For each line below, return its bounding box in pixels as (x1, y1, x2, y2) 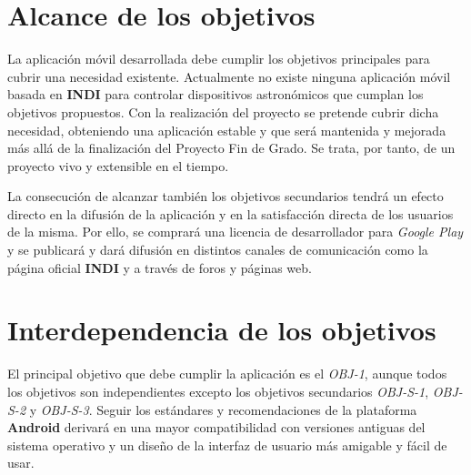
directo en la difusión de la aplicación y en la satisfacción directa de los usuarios (7, 204, 454, 223)
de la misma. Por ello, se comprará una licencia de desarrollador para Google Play (7, 222, 464, 241)
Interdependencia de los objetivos (7, 311, 436, 349)
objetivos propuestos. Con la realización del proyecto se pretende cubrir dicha (7, 102, 439, 121)
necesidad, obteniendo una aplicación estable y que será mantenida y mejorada (7, 120, 446, 139)
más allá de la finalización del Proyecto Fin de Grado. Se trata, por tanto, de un (7, 138, 456, 157)
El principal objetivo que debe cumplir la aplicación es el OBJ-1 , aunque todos (7, 364, 447, 383)
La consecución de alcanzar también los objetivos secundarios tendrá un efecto (7, 187, 444, 206)
